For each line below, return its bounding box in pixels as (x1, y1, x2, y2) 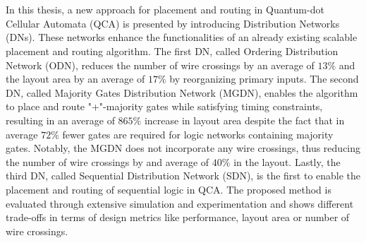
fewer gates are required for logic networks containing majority (62, 126, 334, 141)
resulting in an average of (6, 112, 115, 127)
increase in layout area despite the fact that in (144, 112, 345, 127)
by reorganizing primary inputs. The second (169, 71, 359, 86)
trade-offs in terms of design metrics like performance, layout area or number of (6, 210, 350, 225)
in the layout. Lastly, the (233, 154, 341, 169)
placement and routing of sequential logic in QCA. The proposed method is (6, 182, 331, 196)
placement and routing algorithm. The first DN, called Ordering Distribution (6, 43, 338, 58)
